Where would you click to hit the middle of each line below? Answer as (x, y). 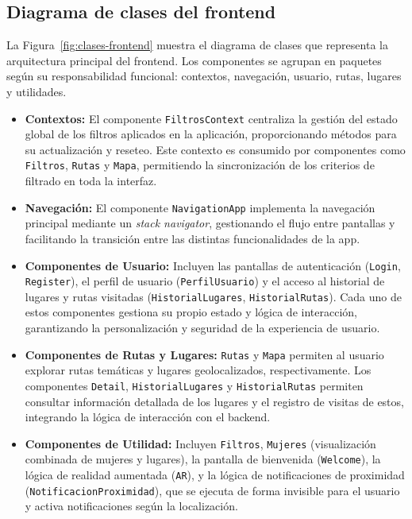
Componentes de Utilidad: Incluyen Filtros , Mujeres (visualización (200, 443)
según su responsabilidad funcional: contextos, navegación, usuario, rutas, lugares (204, 76)
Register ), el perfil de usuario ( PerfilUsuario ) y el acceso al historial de (205, 281)
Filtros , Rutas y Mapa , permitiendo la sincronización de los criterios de (200, 165)
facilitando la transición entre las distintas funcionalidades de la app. (193, 238)
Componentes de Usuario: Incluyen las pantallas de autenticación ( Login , (213, 265)
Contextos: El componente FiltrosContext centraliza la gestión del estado (211, 118)
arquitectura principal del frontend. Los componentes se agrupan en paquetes (194, 60)
